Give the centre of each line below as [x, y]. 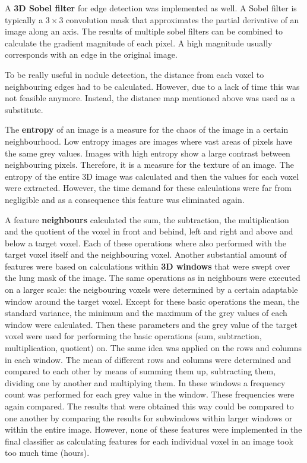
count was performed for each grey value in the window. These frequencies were [150, 394]
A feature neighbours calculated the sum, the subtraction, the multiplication [147, 219]
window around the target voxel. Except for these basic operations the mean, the [152, 301]
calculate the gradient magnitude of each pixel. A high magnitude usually [139, 43]
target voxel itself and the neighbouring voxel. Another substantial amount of [146, 254]
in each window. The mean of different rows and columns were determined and [148, 359]
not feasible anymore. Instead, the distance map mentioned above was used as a [150, 98]
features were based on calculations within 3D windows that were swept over [148, 266]
